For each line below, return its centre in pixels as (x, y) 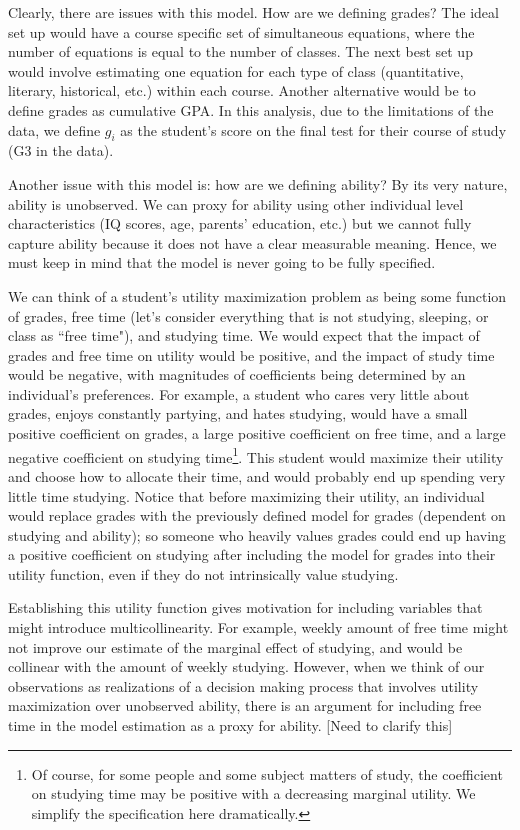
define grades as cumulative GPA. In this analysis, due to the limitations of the (251, 109)
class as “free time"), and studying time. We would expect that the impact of (244, 335)
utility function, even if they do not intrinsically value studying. (203, 573)
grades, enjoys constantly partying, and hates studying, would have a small (238, 413)
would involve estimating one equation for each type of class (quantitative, (236, 70)
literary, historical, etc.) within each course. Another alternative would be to (242, 90)
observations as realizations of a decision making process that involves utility (243, 685)
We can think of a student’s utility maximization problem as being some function (257, 295)
